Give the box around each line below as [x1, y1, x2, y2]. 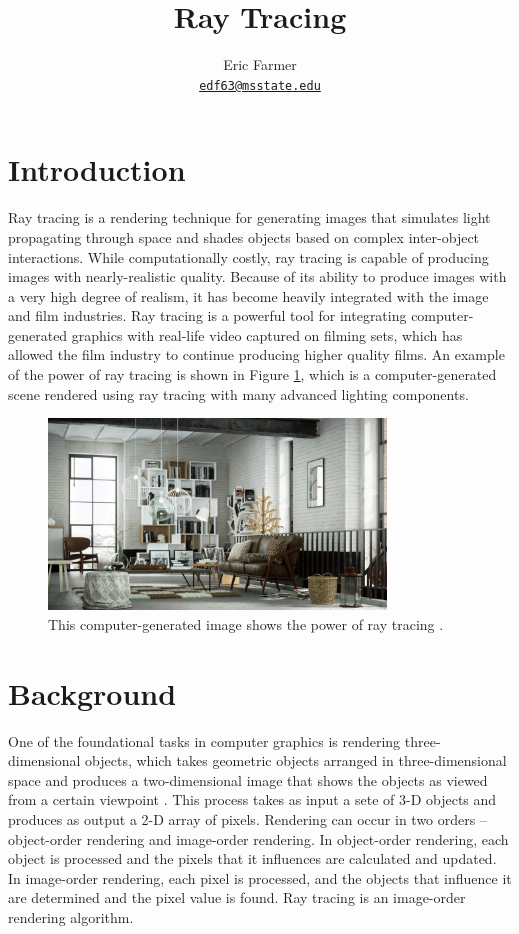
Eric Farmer [223, 54, 297, 75]
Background [8, 672, 177, 713]
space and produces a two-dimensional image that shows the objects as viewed [8, 769, 488, 790]
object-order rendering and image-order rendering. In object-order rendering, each [8, 828, 509, 849]
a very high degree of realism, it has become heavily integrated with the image [8, 285, 489, 306]
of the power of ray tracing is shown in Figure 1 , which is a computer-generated [8, 364, 497, 385]
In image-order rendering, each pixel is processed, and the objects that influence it [8, 867, 512, 888]
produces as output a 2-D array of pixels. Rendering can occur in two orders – [8, 809, 487, 830]
